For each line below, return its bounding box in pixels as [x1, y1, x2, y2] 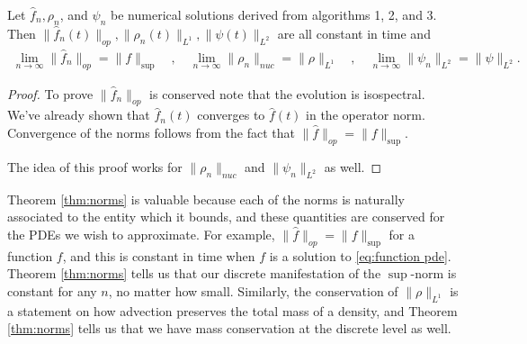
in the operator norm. [306, 105, 425, 124]
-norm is [410, 264, 457, 283]
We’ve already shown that [7, 105, 150, 124]
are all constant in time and [277, 23, 431, 42]
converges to [197, 105, 265, 124]
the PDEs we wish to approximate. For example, [7, 224, 275, 243]
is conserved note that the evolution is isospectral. [149, 84, 425, 103]
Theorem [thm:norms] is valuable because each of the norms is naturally [7, 189, 405, 208]
